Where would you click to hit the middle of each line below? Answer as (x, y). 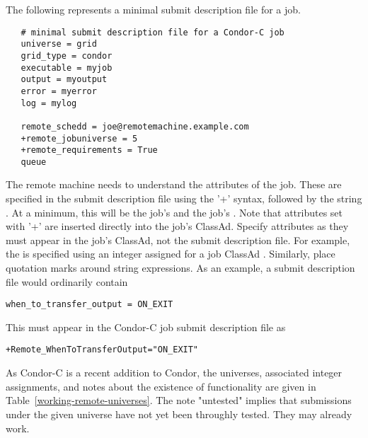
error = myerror (59, 91)
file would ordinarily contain (67, 281)
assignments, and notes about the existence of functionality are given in (161, 386)
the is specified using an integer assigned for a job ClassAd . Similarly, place (171, 254)
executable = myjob (67, 68)
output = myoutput (64, 80)
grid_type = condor (67, 56)
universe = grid (59, 44)
